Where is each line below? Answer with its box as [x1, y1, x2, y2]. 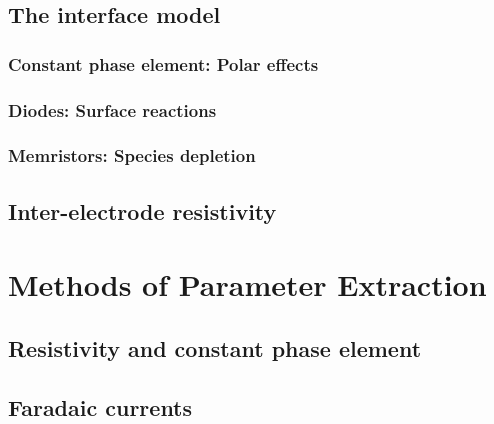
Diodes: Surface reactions [8, 97, 217, 122]
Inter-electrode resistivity [8, 195, 277, 226]
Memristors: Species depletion [8, 143, 256, 168]
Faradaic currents [8, 391, 193, 422]
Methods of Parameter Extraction [8, 264, 487, 305]
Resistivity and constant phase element [8, 332, 422, 363]
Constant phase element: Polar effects [8, 51, 319, 76]
